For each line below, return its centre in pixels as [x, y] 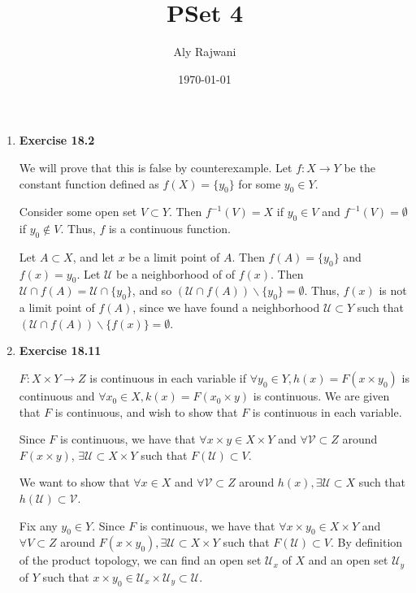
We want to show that [74, 482]
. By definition [367, 542]
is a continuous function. [169, 229]
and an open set [348, 560]
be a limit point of [174, 256]
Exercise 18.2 [57, 140]
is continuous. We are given [321, 396]
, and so [152, 290]
